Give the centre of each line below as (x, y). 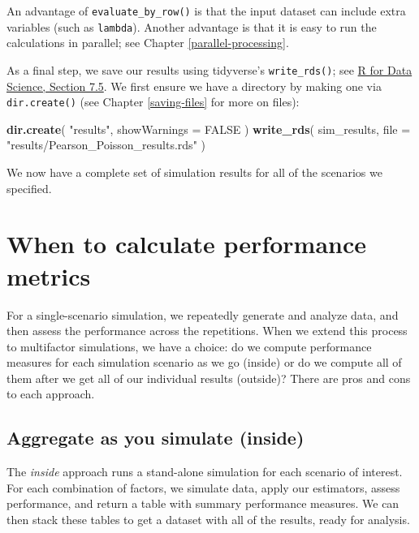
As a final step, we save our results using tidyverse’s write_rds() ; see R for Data (209, 69)
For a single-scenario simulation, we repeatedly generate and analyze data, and (203, 314)
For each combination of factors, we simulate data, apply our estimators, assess (203, 487)
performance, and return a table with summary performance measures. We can (203, 503)
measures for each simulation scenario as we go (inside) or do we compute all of (204, 362)
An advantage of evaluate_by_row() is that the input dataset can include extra (206, 11)
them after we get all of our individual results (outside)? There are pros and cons (209, 378)
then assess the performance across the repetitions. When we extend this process (207, 331)
